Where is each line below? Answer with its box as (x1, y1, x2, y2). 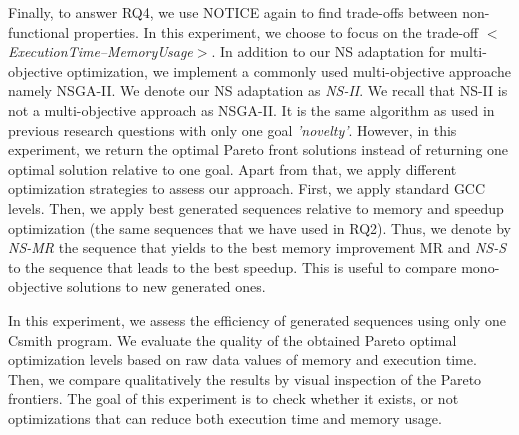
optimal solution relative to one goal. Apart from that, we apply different (8, 158, 457, 179)
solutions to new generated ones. (67, 276, 266, 297)
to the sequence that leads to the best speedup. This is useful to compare (8, 256, 457, 277)
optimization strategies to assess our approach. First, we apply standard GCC (8, 178, 486, 199)
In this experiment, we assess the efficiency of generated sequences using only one (8, 309, 506, 330)
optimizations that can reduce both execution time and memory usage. (8, 407, 442, 428)
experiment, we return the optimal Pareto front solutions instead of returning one (8, 139, 509, 160)
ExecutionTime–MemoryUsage (8, 41, 193, 62)
